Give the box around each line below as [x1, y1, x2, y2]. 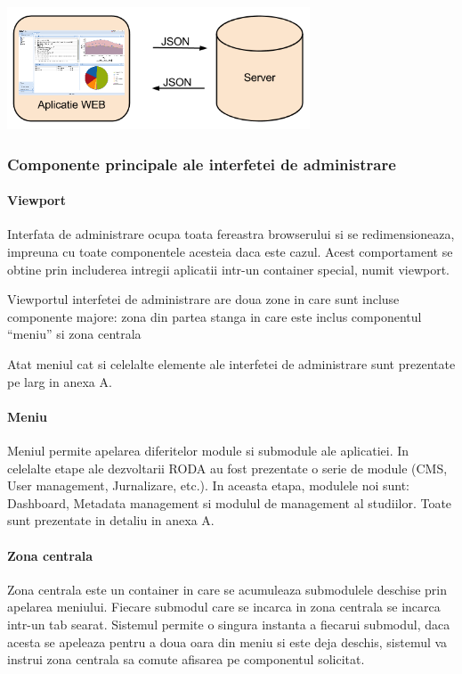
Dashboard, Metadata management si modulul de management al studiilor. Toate [7, 493, 452, 512]
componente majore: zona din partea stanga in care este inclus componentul [7, 307, 422, 325]
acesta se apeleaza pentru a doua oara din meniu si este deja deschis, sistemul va [7, 632, 448, 651]
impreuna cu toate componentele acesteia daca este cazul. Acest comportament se [7, 242, 453, 261]
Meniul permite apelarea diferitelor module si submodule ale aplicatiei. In [7, 441, 409, 459]
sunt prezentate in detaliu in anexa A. [7, 511, 215, 530]
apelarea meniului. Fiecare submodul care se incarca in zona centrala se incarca [7, 597, 441, 616]
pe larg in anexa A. [7, 372, 112, 390]
